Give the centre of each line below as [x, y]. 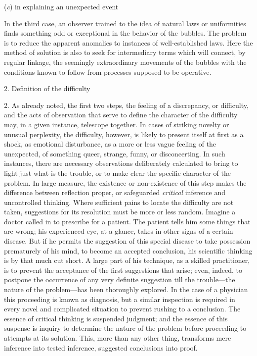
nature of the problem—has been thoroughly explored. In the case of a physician [126, 289]
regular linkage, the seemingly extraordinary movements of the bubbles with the [125, 62]
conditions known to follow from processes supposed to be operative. [108, 72]
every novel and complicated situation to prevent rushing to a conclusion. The [122, 309]
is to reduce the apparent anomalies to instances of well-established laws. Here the [128, 42]
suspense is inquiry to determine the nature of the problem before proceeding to [125, 328]
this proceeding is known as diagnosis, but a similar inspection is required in [120, 299]
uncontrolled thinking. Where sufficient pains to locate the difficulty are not [119, 202]
